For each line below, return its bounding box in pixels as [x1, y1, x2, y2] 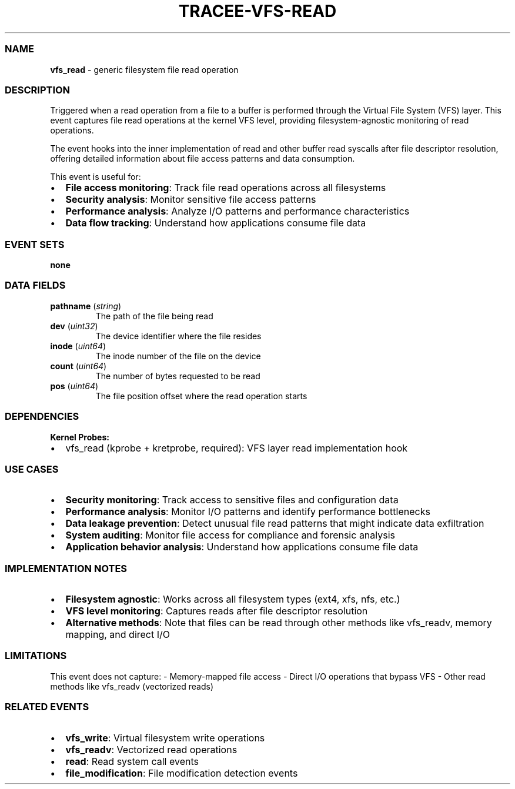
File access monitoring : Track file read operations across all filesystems [65, 182, 386, 194]
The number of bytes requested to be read [95, 370, 260, 381]
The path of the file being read [95, 310, 213, 321]
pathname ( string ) [50, 300, 122, 311]
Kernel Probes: [50, 432, 109, 442]
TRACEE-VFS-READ [178, 1, 337, 21]
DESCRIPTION [5, 83, 71, 96]
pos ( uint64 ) [50, 380, 99, 391]
